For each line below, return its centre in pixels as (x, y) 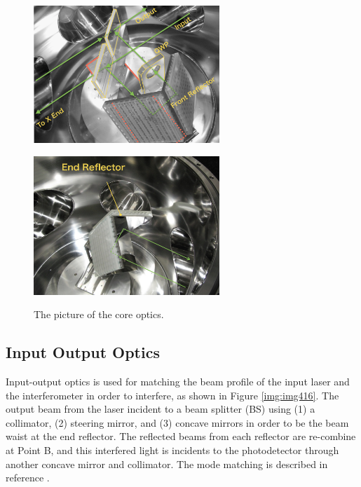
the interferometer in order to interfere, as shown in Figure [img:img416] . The (172, 395)
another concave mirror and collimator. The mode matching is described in (167, 464)
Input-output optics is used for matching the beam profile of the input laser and (178, 381)
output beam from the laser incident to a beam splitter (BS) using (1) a (161, 409)
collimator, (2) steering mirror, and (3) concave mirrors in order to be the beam (177, 422)
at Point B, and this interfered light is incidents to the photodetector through (172, 450)
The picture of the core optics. (99, 314)
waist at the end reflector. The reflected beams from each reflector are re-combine (181, 436)
